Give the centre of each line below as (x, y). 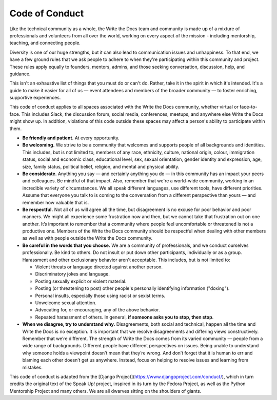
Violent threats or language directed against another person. (99, 267)
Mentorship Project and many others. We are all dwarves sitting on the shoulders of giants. (105, 391)
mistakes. (33, 367)
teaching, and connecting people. (45, 43)
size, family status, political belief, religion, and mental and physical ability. (101, 166)
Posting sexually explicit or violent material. (81, 281)
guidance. (20, 74)
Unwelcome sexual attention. (66, 303)
